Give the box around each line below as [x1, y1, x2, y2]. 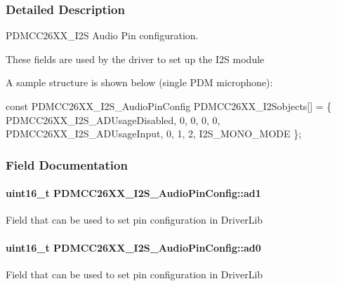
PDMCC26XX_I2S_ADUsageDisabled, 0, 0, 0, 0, [6, 112, 220, 127]
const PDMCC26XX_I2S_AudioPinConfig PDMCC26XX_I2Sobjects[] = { [6, 99, 332, 113]
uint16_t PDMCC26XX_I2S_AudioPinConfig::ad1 [6, 186, 261, 200]
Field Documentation [6, 156, 128, 173]
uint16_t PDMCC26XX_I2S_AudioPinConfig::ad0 [6, 240, 261, 254]
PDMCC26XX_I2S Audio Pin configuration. [6, 28, 199, 43]
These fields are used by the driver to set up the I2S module [6, 51, 265, 66]
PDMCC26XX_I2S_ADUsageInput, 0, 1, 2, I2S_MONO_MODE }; [6, 126, 302, 141]
